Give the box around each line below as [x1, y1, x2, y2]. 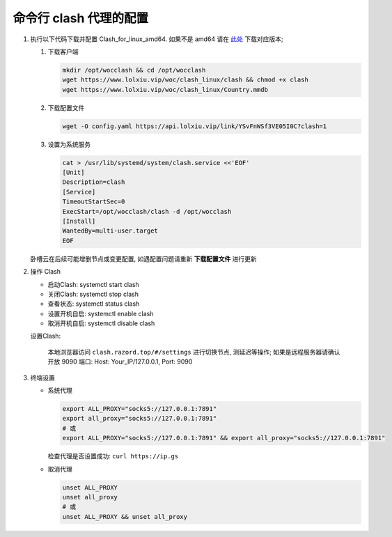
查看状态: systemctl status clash [47, 299, 140, 308]
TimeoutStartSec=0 [62, 198, 125, 205]
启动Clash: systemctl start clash [47, 280, 139, 288]
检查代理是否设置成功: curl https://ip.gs [47, 452, 179, 460]
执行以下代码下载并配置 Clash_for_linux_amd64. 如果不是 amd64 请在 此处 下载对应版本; [30, 35, 283, 43]
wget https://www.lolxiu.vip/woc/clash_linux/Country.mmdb [62, 86, 268, 93]
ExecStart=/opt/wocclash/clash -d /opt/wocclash [62, 208, 232, 215]
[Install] [62, 217, 96, 225]
